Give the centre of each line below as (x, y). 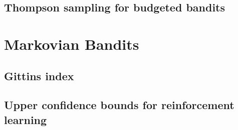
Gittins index (39, 75)
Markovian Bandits (72, 44)
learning (26, 119)
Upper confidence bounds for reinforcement (119, 105)
